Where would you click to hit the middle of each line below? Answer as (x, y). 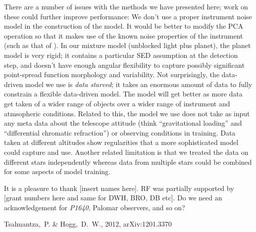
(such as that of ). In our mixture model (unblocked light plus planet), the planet (128, 45)
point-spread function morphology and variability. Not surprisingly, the (112, 74)
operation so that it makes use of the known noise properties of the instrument (124, 35)
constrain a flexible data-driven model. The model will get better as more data (123, 94)
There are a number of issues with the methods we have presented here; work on (126, 6)
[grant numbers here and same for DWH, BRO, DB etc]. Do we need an (113, 198)
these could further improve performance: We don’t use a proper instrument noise (128, 16)
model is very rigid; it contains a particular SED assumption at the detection (121, 55)
